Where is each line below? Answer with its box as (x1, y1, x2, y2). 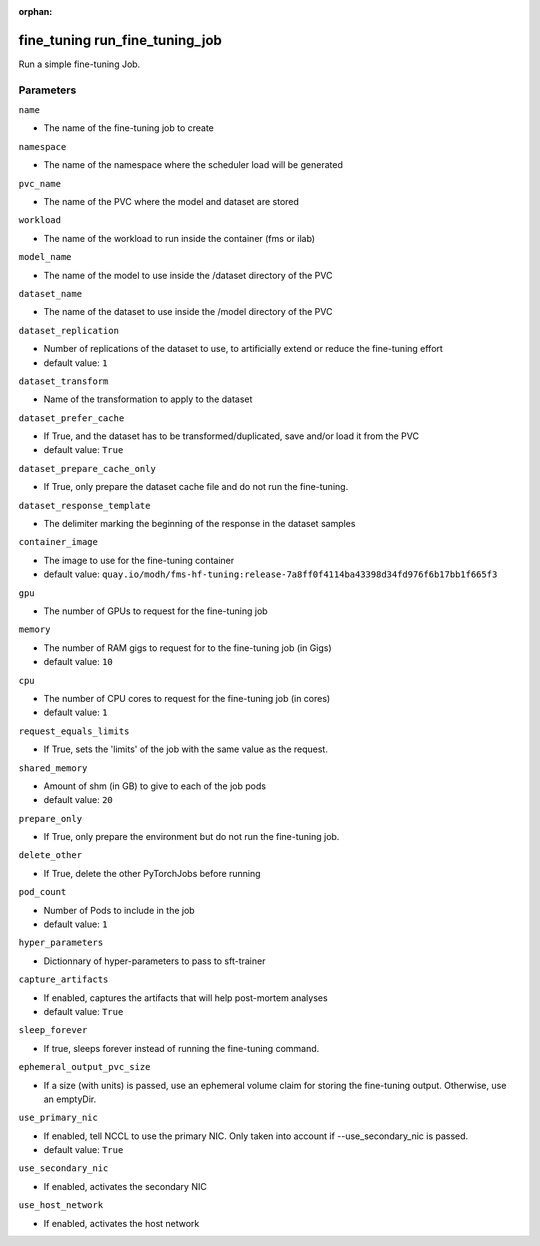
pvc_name (18, 178, 62, 189)
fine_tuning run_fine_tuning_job (18, 31, 222, 49)
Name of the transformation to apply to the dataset (43, 393, 253, 405)
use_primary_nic (18, 1112, 99, 1124)
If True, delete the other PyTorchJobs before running (43, 867, 261, 879)
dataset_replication (18, 325, 120, 336)
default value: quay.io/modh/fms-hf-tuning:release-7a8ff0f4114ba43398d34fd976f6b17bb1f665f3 (43, 568, 498, 580)
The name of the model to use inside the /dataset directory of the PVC (43, 269, 333, 281)
